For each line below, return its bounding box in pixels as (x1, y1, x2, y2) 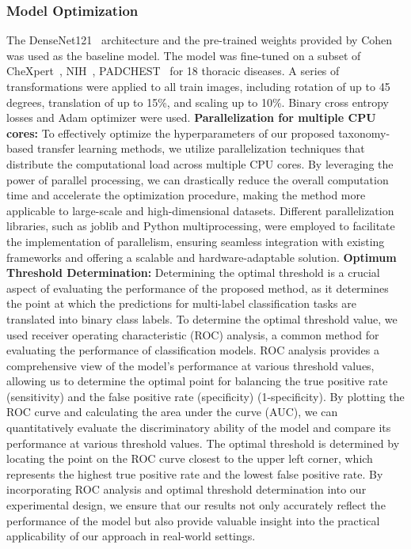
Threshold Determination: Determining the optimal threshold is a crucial (6, 264, 380, 281)
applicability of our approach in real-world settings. (6, 528, 256, 544)
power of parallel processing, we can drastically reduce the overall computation (6, 171, 389, 187)
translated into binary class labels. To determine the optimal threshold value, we (6, 310, 398, 327)
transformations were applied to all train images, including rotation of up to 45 (6, 78, 390, 94)
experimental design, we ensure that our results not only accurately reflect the (6, 497, 386, 513)
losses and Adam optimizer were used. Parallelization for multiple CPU (6, 109, 376, 126)
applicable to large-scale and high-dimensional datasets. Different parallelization (6, 202, 394, 218)
